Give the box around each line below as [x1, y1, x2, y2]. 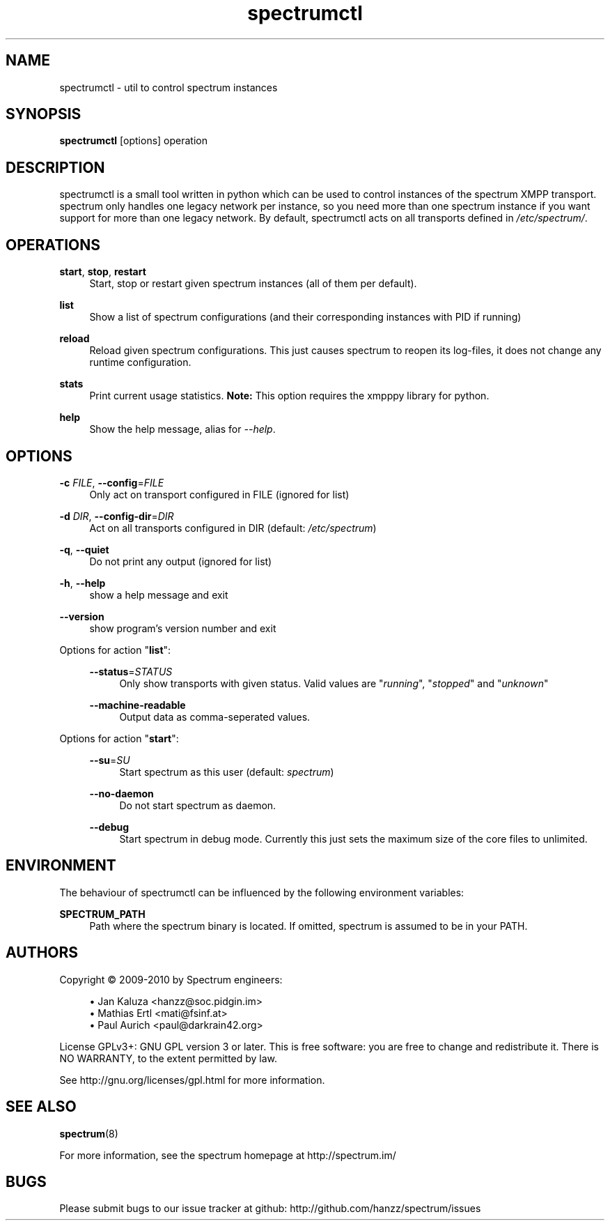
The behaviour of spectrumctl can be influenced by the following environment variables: [59, 886, 464, 898]
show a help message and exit [89, 588, 228, 601]
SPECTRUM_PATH [59, 907, 146, 920]
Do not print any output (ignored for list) [89, 555, 272, 567]
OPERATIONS [6, 236, 100, 254]
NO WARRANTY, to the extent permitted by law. [59, 1052, 278, 1064]
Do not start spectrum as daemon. [119, 799, 276, 811]
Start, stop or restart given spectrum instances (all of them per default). [89, 277, 417, 290]
